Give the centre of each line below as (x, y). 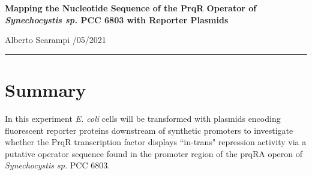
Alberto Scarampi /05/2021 (55, 40)
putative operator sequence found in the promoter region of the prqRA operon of (154, 153)
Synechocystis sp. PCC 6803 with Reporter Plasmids (117, 19)
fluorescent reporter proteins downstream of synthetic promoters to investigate (149, 130)
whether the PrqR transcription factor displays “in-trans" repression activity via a (156, 142)
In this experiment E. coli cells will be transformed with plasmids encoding (143, 118)
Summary (46, 89)
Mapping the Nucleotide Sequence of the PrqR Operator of (131, 8)
